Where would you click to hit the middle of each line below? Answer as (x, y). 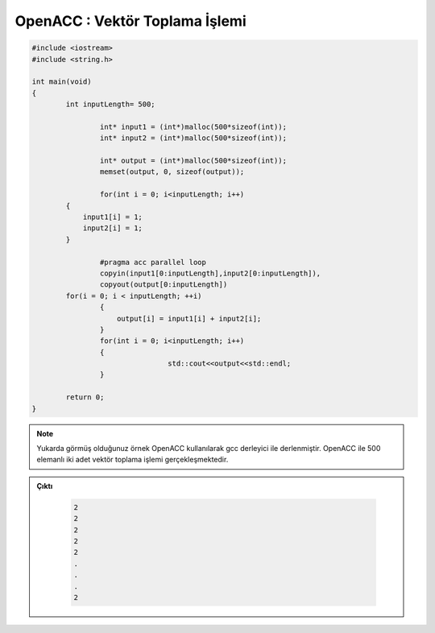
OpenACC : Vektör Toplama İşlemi (130, 21)
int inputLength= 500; (111, 104)
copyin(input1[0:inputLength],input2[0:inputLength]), (210, 273)
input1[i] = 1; (112, 217)
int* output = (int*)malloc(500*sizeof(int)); (193, 161)
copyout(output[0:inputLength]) (164, 285)
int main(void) (62, 82)
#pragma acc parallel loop (153, 262)
